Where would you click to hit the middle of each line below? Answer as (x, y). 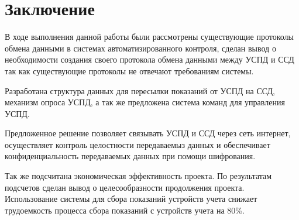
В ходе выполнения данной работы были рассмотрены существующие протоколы (149, 37)
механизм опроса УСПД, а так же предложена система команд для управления (145, 102)
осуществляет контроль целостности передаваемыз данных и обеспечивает (138, 144)
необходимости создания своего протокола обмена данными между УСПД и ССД (149, 59)
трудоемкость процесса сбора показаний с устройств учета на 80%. (125, 210)
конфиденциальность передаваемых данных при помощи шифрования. (130, 156)
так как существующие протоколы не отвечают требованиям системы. (129, 71)
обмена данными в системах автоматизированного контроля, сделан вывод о (140, 48)
